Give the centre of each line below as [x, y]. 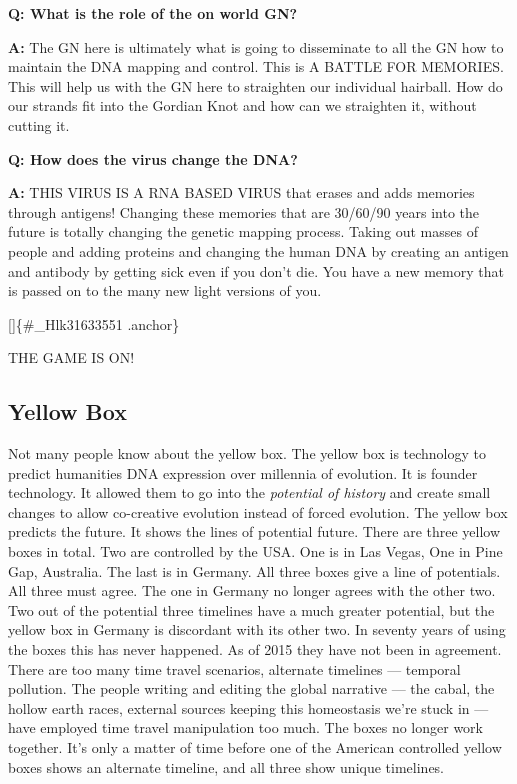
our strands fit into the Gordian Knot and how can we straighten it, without [242, 105]
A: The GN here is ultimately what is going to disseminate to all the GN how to [256, 46]
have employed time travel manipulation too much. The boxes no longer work [246, 727]
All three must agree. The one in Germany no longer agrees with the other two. [252, 590]
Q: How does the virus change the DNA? [153, 158]
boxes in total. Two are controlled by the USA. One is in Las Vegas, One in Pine [255, 551]
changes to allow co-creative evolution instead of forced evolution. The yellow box [258, 511]
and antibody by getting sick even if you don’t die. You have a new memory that [256, 270]
